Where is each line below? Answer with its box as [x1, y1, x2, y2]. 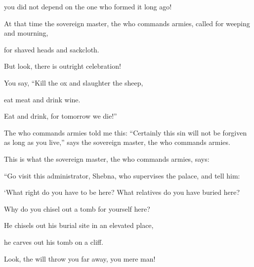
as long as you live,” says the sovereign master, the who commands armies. [4, 137, 230, 147]
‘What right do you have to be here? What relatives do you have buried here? [4, 187, 240, 197]
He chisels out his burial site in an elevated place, [4, 220, 154, 230]
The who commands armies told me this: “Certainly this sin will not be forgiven [4, 127, 247, 137]
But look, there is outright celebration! [4, 61, 121, 71]
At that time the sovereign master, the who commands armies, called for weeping [4, 18, 250, 28]
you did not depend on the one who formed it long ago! [4, 1, 172, 11]
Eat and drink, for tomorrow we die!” [4, 111, 117, 121]
